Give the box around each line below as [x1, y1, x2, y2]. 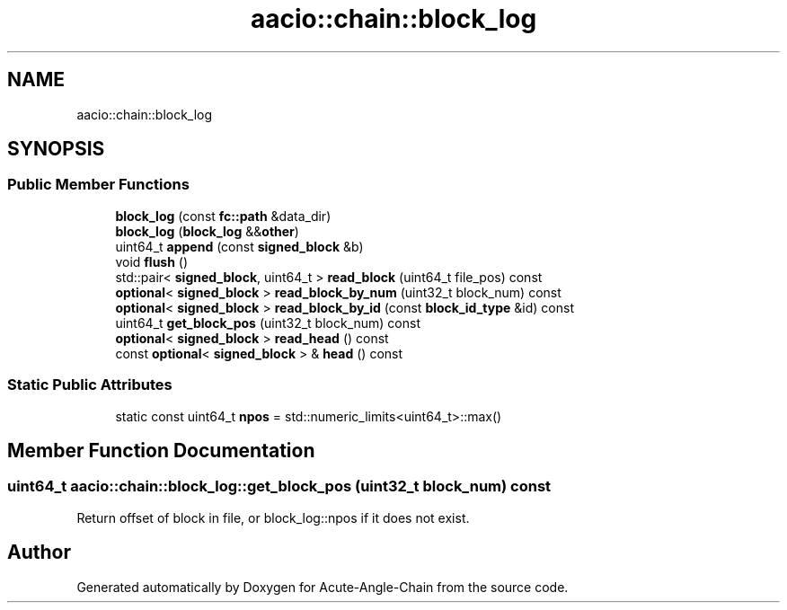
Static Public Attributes [7, 376, 172, 394]
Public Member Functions [7, 175, 190, 194]
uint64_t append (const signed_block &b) [115, 238, 364, 254]
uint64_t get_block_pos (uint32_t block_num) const [115, 314, 420, 331]
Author [7, 541, 71, 564]
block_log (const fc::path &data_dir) [115, 208, 332, 224]
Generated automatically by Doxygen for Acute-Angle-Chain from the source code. [76, 579, 569, 595]
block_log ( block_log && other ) [115, 223, 299, 239]
